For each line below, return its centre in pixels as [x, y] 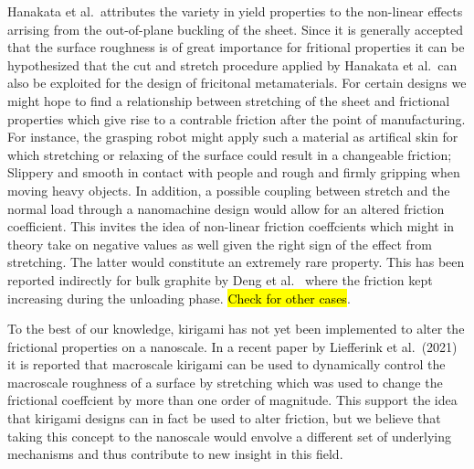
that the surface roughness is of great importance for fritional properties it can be [236, 47]
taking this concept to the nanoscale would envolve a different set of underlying [230, 436]
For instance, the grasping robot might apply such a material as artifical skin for [233, 137]
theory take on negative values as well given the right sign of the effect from [220, 244]
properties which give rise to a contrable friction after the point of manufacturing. [237, 118]
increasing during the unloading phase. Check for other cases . [179, 298]
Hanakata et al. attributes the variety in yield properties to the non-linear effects [235, 11]
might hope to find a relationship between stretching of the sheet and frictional [229, 100]
